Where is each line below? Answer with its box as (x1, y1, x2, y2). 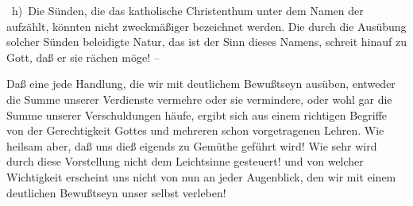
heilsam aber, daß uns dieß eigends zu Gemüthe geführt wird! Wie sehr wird (6, 137, 377, 154)
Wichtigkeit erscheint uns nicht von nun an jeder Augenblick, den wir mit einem (6, 168, 396, 185)
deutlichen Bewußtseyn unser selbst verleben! (6, 184, 226, 200)
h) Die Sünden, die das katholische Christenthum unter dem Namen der (11, 2, 364, 18)
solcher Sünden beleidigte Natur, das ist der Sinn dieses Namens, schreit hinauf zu (6, 33, 407, 50)
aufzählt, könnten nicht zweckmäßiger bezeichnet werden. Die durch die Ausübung (6, 17, 407, 34)
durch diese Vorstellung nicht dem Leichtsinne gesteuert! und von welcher (6, 153, 364, 170)
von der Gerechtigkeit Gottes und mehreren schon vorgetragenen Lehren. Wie (6, 122, 384, 139)
